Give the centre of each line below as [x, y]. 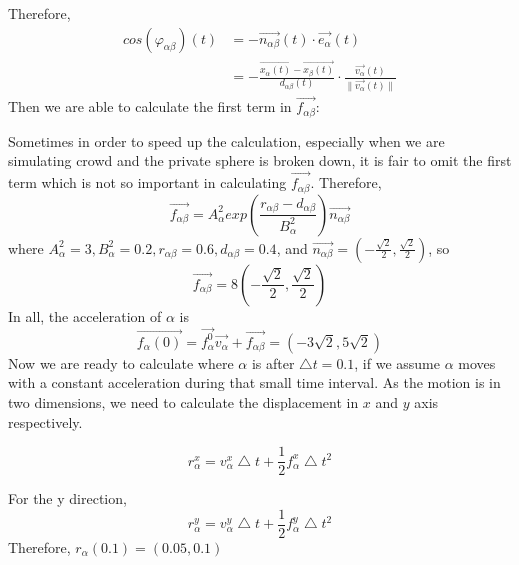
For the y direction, [67, 498]
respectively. [45, 421]
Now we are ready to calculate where [121, 362]
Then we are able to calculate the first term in [150, 106]
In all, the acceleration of [85, 315]
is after [273, 362]
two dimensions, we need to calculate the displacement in [183, 402]
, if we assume [397, 362]
